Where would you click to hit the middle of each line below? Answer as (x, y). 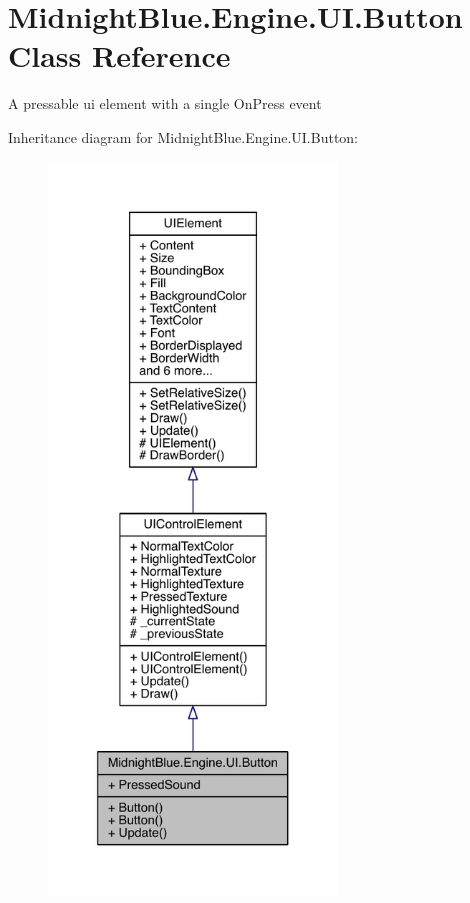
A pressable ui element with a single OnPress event (165, 103)
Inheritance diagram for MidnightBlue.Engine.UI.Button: (183, 136)
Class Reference (119, 55)
